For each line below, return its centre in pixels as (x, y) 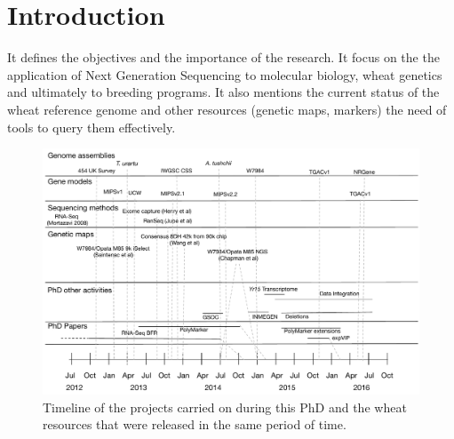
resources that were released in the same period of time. (195, 424)
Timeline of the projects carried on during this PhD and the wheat (225, 407)
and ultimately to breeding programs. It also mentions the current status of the (223, 92)
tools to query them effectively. (92, 127)
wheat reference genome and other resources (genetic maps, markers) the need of (227, 109)
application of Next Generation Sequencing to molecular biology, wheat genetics (225, 74)
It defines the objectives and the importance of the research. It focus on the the (223, 57)
